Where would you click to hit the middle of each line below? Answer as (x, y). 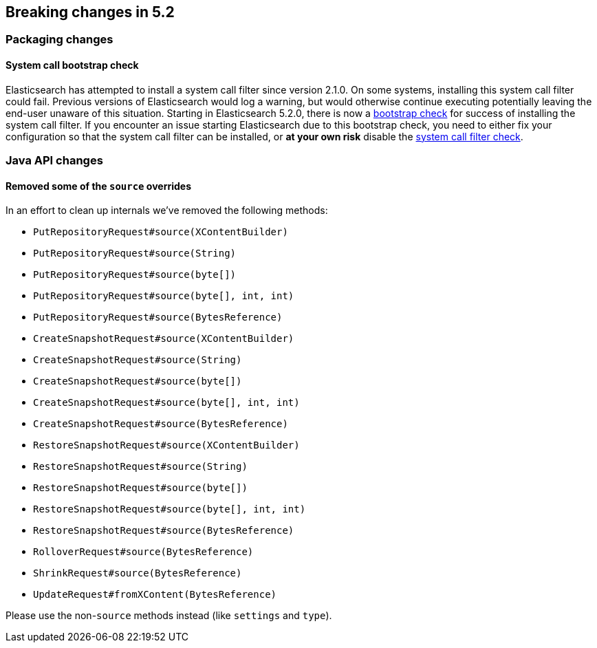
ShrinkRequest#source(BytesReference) (138, 573)
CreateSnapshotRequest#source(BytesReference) (161, 424)
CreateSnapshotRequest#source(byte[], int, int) (166, 403)
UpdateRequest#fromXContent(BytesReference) (155, 595)
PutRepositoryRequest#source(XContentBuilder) (161, 232)
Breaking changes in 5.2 (90, 12)
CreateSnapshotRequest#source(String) (138, 360)
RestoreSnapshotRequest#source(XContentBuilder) (166, 445)
